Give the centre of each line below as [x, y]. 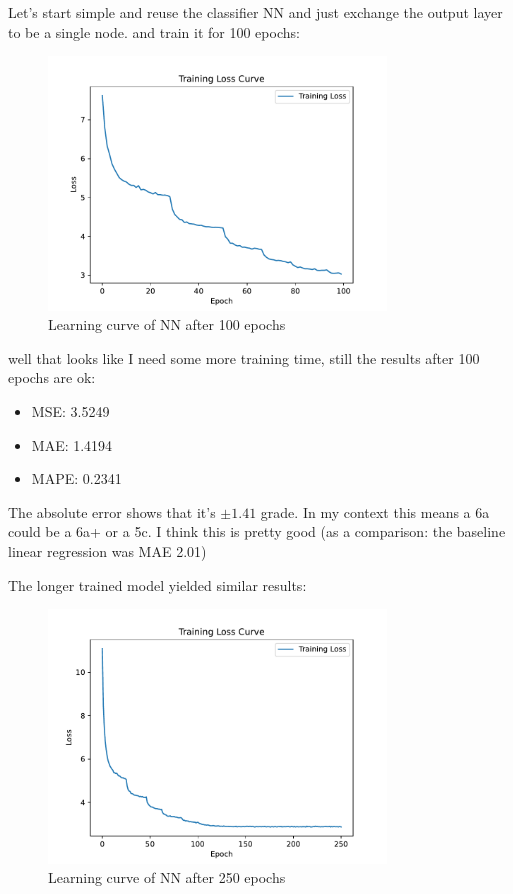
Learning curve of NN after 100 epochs [167, 324]
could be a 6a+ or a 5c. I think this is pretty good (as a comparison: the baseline [257, 531]
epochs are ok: [52, 377]
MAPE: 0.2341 [76, 478]
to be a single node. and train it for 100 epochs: [154, 31]
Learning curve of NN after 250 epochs [167, 877]
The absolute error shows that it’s [112, 511]
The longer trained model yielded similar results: [157, 584]
